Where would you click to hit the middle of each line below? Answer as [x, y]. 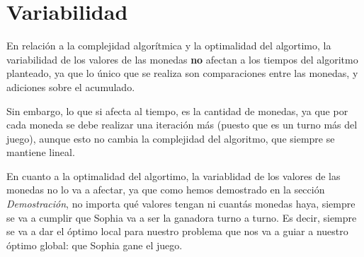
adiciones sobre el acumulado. [71, 86]
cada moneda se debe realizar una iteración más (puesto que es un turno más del [182, 125]
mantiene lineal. [41, 152]
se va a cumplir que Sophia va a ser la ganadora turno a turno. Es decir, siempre [182, 217]
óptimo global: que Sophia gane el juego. [95, 245]
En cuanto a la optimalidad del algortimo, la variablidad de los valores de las [174, 175]
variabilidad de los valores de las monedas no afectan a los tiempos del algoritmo [182, 59]
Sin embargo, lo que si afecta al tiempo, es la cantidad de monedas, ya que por [177, 110]
